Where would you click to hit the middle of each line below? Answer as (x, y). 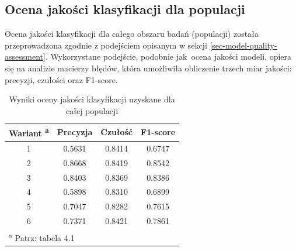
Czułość (117, 132)
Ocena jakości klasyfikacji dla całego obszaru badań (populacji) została (132, 34)
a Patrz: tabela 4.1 (42, 236)
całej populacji (92, 110)
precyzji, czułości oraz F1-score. (61, 79)
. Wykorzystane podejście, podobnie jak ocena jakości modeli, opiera (168, 56)
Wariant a (29, 132)
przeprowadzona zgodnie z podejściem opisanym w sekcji (106, 45)
